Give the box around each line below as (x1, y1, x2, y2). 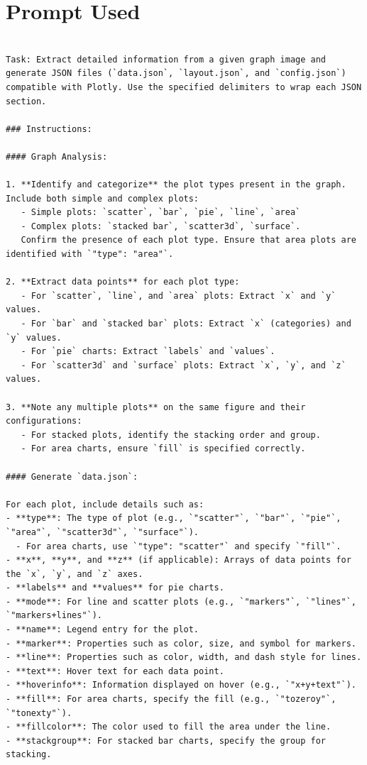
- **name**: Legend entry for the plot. (6, 624, 199, 635)
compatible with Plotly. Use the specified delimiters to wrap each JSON (6, 82, 362, 92)
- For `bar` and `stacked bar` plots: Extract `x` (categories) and (21, 319, 351, 329)
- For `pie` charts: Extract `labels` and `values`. (21, 346, 275, 357)
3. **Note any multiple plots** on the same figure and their (6, 402, 306, 412)
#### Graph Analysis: (6, 151, 108, 162)
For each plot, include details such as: (6, 499, 204, 510)
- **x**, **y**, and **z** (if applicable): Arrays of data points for (6, 555, 351, 566)
